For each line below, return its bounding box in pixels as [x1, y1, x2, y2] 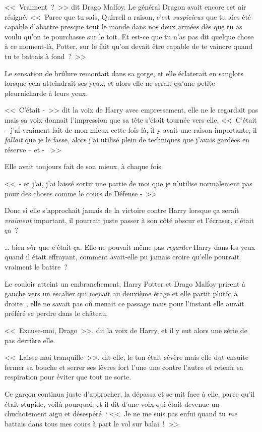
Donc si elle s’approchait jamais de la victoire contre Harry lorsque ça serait [5, 205, 239, 215]
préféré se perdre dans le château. [5, 308, 108, 318]
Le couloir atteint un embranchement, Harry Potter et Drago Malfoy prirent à [5, 278, 246, 289]
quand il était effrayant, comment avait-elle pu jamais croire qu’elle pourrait [5, 251, 240, 262]
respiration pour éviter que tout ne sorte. [5, 371, 132, 382]
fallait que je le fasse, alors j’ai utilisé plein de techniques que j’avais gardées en [5, 134, 249, 145]
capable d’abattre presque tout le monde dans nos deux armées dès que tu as [5, 21, 242, 32]
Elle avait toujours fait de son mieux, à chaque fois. [5, 161, 163, 172]
